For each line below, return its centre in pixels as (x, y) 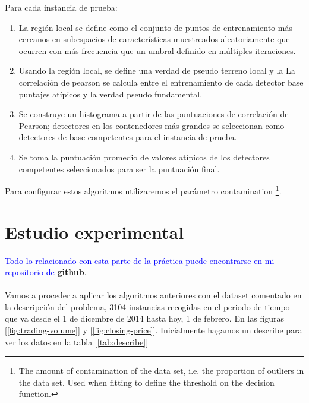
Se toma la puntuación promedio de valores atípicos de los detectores (144, 157)
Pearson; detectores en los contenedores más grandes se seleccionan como (152, 125)
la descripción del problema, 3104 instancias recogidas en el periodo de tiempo (147, 306)
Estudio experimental (94, 232)
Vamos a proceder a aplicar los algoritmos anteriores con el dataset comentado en (153, 295)
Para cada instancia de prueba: (61, 7)
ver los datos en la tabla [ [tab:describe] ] (77, 341)
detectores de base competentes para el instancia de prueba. (128, 137)
